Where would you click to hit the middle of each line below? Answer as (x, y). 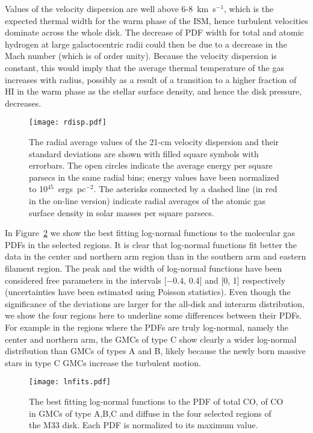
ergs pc (72, 189)
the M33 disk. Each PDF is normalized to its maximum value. (144, 425)
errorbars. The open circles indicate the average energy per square (151, 165)
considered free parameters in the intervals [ (86, 280)
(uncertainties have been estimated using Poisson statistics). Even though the (148, 292)
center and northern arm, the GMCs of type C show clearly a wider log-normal (151, 339)
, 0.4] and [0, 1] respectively (235, 280)
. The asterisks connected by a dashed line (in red (185, 189)
